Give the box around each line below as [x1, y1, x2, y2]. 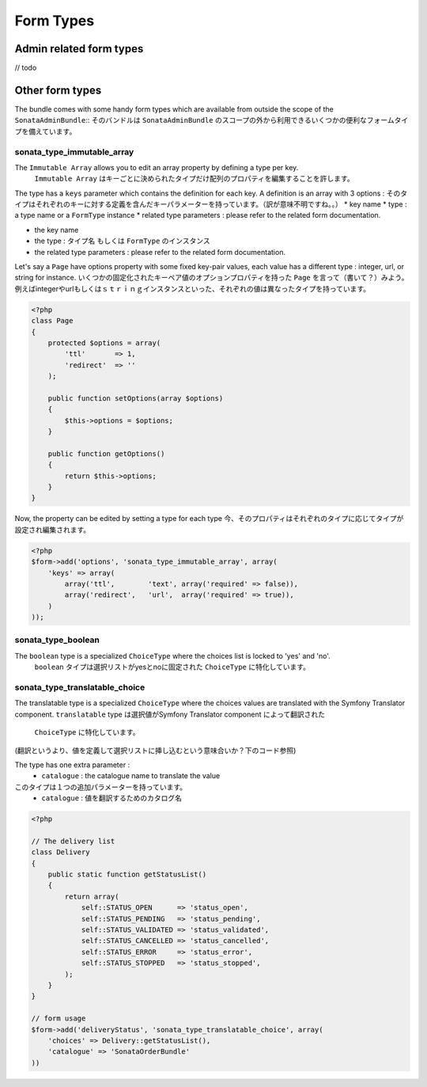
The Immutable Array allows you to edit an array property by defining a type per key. [14, 162, 299, 172]
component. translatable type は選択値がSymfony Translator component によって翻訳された [14, 709, 326, 719]
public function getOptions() [47, 449, 165, 458]
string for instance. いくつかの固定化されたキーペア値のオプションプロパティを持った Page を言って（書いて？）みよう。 [14, 273, 409, 283]
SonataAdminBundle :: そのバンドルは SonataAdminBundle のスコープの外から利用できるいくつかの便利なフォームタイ [14, 116, 409, 125]
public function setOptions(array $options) [47, 393, 224, 403]
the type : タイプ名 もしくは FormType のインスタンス [34, 236, 211, 245]
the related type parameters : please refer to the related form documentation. [34, 247, 286, 257]
